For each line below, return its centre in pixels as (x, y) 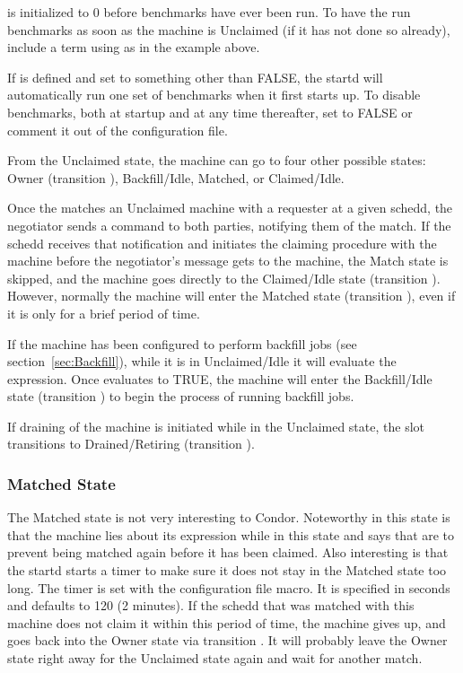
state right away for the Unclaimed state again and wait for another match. (215, 658)
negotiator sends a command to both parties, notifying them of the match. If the (229, 225)
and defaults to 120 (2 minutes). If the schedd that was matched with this (211, 605)
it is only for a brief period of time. (104, 313)
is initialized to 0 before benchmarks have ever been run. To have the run (209, 12)
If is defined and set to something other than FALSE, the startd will (195, 77)
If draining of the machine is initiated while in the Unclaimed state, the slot (216, 426)
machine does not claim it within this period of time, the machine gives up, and (227, 622)
